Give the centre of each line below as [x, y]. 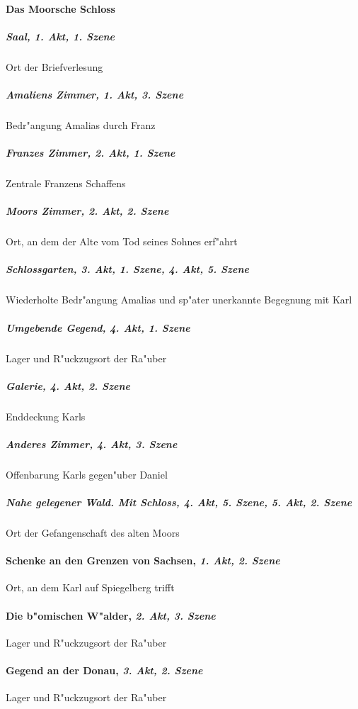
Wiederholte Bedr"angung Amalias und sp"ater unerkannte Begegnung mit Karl [179, 300]
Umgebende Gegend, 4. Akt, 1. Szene [98, 327]
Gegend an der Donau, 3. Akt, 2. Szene [104, 670]
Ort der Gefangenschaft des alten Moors [93, 532]
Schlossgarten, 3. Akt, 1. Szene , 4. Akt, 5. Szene [127, 269]
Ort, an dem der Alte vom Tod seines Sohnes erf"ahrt [122, 241]
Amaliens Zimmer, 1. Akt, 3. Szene [95, 94]
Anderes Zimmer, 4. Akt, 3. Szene [92, 443]
